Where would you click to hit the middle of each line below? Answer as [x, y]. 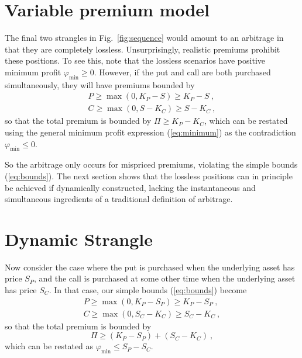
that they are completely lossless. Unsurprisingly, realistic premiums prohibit [143, 49]
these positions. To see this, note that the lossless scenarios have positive [135, 60]
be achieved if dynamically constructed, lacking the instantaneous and [130, 187]
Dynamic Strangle [79, 239]
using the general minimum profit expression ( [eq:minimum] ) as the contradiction [150, 132]
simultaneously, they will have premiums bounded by [100, 84]
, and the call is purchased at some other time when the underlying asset [164, 278]
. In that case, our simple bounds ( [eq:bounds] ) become [148, 290]
